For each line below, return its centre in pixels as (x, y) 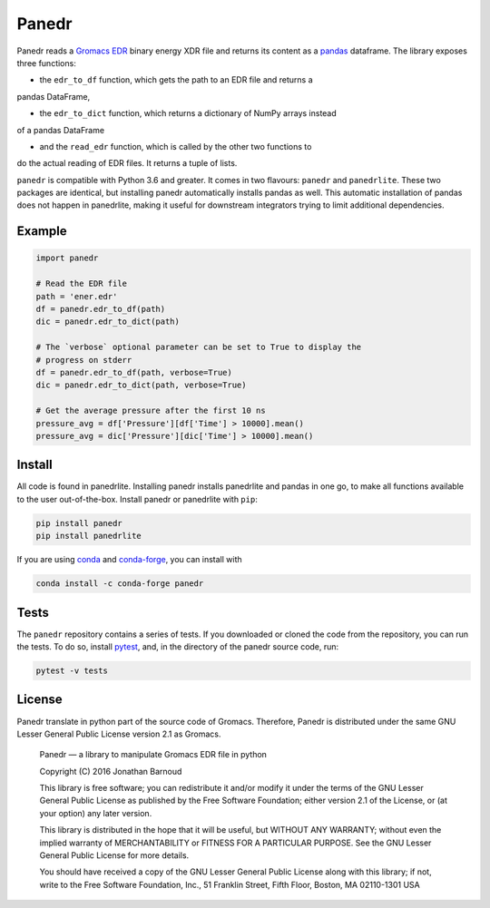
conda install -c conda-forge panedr (120, 584)
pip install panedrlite (89, 536)
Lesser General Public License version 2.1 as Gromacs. (119, 734)
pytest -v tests (72, 671)
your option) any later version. (96, 813)
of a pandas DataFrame (60, 130)
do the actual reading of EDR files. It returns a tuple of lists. (127, 163)
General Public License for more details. (114, 855)
